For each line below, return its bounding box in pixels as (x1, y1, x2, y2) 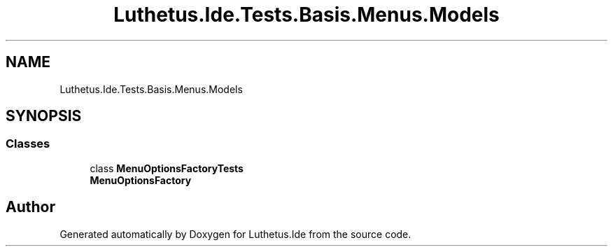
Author (6, 198, 55, 216)
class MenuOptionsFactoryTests (90, 162, 244, 174)
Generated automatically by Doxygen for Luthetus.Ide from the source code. (59, 227, 411, 240)
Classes (6, 136, 50, 151)
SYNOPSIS (6, 107, 82, 125)
